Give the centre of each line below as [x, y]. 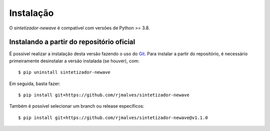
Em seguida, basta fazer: [35, 83]
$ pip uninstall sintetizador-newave [64, 72]
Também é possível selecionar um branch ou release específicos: [77, 106]
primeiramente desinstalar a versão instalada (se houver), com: [74, 61]
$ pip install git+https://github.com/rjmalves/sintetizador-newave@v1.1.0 [113, 118]
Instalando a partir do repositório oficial [72, 42]
